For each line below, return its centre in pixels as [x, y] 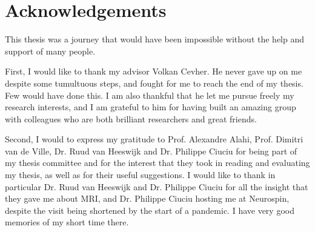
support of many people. [50, 51]
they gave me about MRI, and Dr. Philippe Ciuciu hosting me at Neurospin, [147, 198]
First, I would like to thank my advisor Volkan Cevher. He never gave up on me [154, 71]
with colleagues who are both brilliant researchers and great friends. [131, 118]
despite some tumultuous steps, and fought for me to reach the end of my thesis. [154, 83]
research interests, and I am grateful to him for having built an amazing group [151, 107]
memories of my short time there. [67, 222]
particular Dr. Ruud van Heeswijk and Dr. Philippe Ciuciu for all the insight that [157, 186]
